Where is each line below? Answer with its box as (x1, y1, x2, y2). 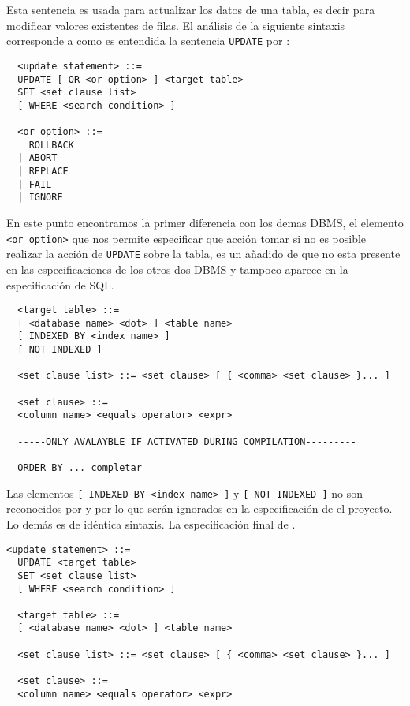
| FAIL (17, 178, 52, 190)
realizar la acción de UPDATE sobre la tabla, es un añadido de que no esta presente (6, 245, 401, 262)
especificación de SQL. (6, 276, 114, 293)
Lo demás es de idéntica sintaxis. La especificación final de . (6, 515, 296, 532)
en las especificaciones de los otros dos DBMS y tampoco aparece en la (6, 260, 348, 277)
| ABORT (17, 152, 58, 164)
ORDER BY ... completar (17, 462, 142, 474)
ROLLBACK (28, 139, 74, 151)
